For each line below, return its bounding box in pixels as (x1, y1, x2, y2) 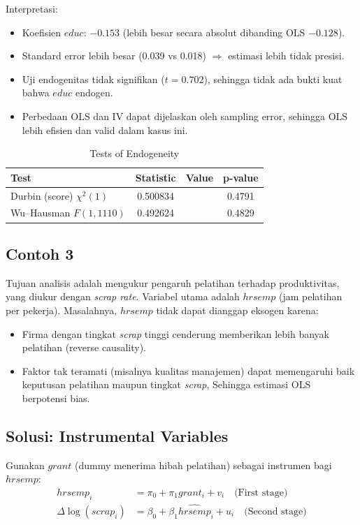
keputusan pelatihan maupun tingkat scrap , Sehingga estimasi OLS (22, 377, 311, 392)
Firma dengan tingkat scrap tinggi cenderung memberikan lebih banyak (22, 326, 329, 341)
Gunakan (6, 457, 45, 472)
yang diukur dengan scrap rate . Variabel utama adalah (6, 289, 240, 304)
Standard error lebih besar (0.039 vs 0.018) (22, 48, 207, 63)
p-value (223, 170, 259, 184)
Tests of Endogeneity (89, 146, 180, 161)
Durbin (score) (10, 188, 73, 202)
